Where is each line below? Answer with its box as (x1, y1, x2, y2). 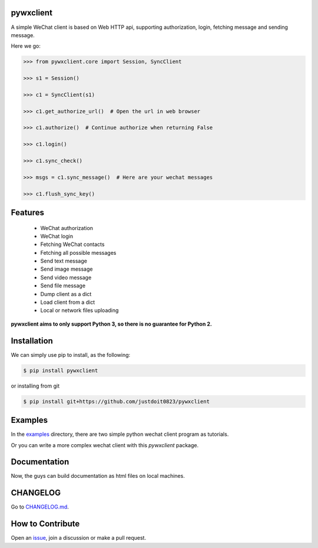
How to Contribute (11, 519, 80, 529)
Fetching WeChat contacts (40, 241, 105, 248)
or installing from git (11, 382, 60, 389)
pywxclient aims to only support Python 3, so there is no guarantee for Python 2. (11, 320, 212, 327)
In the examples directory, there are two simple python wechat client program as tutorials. (11, 431, 229, 438)
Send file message (40, 282, 85, 289)
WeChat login (40, 232, 74, 239)
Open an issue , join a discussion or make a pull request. (11, 534, 147, 542)
